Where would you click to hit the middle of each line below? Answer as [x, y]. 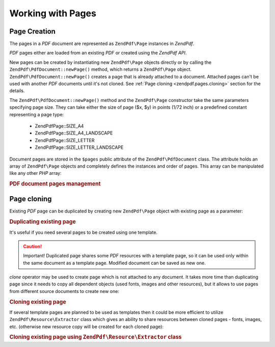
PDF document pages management [55, 184]
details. [17, 91]
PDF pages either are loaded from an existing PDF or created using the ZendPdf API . [98, 53]
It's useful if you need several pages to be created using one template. [84, 232]
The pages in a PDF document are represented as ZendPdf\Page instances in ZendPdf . [102, 44]
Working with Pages [53, 13]
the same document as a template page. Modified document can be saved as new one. [115, 263]
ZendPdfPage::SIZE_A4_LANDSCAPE [74, 133]
